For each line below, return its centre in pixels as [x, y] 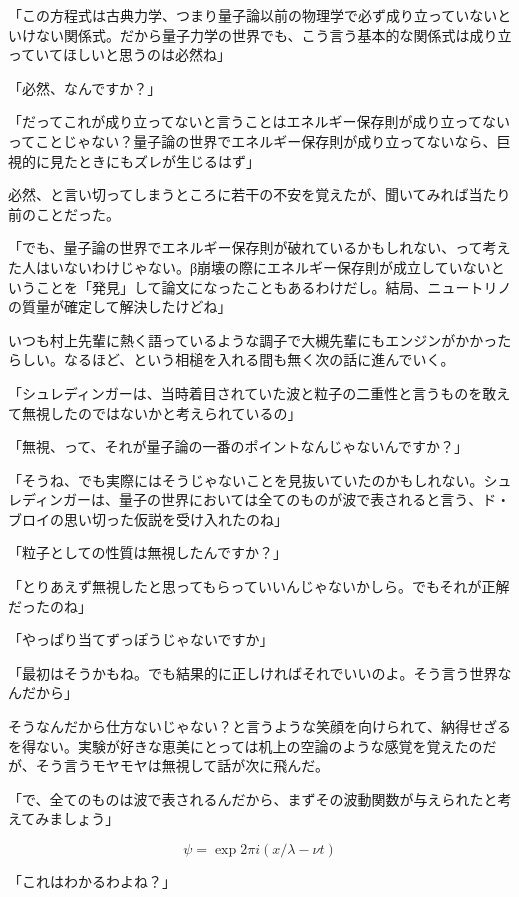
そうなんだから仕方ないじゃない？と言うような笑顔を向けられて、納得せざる [259, 726]
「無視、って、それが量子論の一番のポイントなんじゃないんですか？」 [238, 446]
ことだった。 [77, 213]
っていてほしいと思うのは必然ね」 [119, 54]
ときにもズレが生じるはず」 [168, 160]
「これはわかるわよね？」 [92, 881]
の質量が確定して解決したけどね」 [120, 306]
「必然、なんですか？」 [85, 87]
